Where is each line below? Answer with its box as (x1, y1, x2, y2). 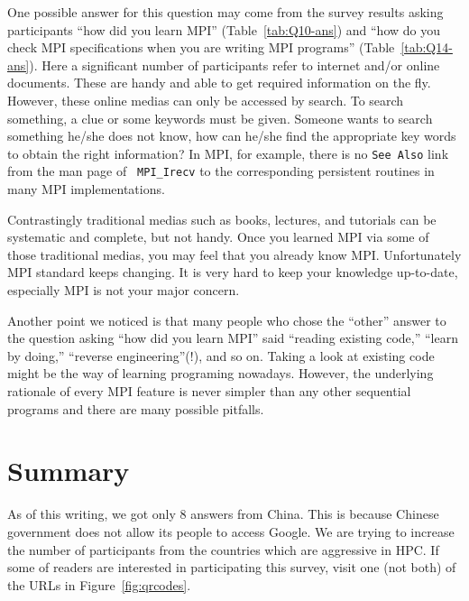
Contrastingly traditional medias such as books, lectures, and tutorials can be (7, 209, 437, 228)
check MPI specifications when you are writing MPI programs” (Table (7, 38, 395, 57)
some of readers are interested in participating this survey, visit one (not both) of (7, 558, 456, 577)
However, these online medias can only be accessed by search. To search (7, 90, 404, 109)
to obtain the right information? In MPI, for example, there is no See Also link (7, 143, 449, 162)
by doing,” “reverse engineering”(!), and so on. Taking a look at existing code (7, 346, 435, 365)
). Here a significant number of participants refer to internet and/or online (29, 55, 440, 74)
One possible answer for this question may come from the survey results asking (7, 3, 444, 21)
